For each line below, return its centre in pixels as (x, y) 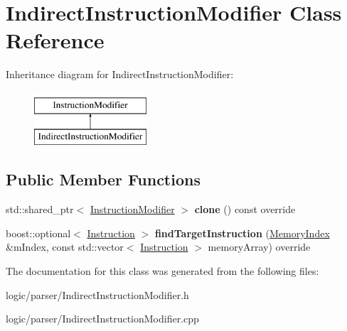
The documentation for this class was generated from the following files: (162, 271)
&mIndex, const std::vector (65, 247)
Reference (55, 40)
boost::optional (38, 233)
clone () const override (245, 209)
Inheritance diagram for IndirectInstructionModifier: (120, 74)
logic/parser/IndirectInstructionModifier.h (97, 294)
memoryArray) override (259, 247)
